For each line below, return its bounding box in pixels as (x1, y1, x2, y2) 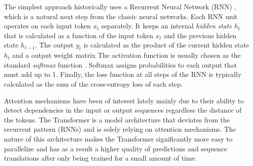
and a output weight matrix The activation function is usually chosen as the (12, 50, 241, 60)
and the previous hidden (163, 30, 237, 40)
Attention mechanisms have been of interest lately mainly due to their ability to (4, 95, 244, 105)
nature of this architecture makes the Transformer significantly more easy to (4, 133, 232, 143)
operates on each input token (4, 21, 91, 31)
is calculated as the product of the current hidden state (83, 40, 250, 50)
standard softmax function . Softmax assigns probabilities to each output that (4, 59, 237, 70)
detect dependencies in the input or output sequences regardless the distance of (4, 105, 242, 115)
